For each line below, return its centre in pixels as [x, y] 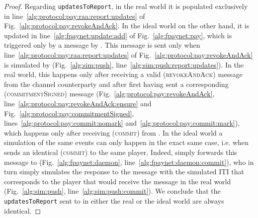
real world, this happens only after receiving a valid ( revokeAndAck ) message [123, 74]
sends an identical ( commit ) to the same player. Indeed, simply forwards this [121, 152]
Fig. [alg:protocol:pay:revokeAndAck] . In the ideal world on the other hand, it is [127, 26]
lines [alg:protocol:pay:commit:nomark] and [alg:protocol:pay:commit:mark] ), [122, 123]
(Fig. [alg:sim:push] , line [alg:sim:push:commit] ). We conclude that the [112, 191]
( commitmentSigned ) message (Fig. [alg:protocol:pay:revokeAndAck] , [109, 94]
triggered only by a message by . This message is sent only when [102, 45]
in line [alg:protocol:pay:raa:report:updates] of [75, 16]
